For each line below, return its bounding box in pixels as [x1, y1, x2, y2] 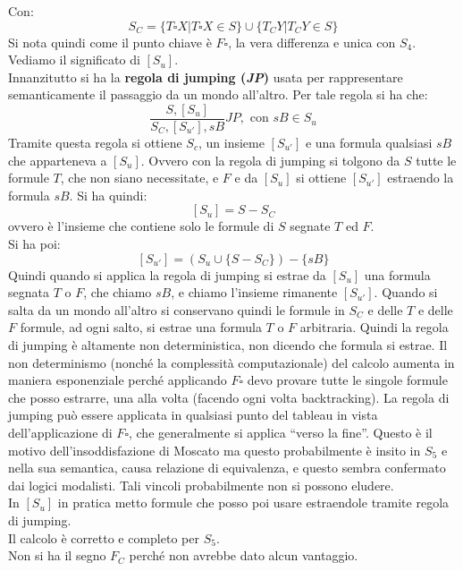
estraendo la [387, 168, 454, 187]
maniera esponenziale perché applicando [8, 371, 227, 389]
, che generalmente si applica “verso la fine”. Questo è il [128, 422, 433, 441]
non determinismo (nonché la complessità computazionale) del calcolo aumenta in [8, 353, 455, 371]
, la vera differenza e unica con [228, 32, 396, 51]
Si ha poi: [8, 234, 61, 252]
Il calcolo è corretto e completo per [8, 528, 199, 547]
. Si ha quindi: [69, 185, 147, 204]
